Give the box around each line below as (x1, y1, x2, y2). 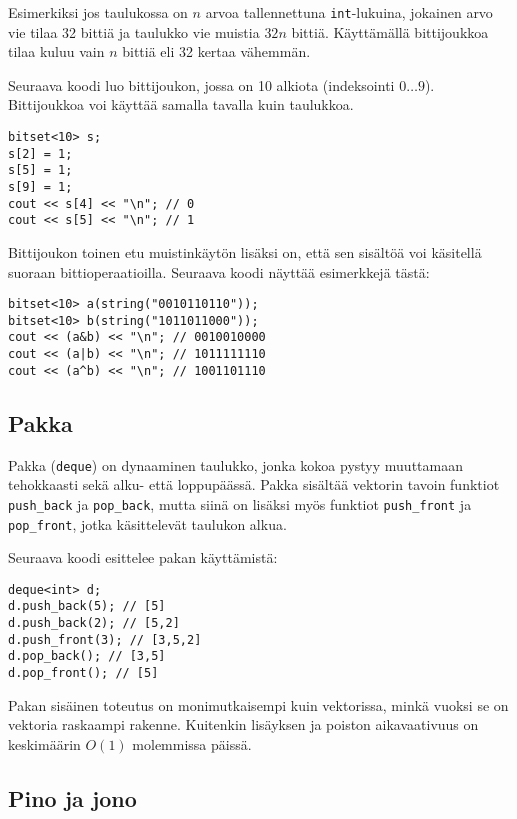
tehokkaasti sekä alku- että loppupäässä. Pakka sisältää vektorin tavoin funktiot (8, 474, 500, 495)
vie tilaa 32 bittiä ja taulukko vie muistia (8, 21, 260, 42)
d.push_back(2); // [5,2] (8, 616, 180, 631)
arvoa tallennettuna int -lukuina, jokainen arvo (205, 2, 493, 22)
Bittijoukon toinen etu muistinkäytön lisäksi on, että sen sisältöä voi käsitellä (8, 241, 482, 262)
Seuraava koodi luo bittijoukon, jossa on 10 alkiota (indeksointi (8, 74, 395, 95)
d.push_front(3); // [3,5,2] (8, 632, 202, 647)
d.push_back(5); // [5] (8, 599, 166, 614)
